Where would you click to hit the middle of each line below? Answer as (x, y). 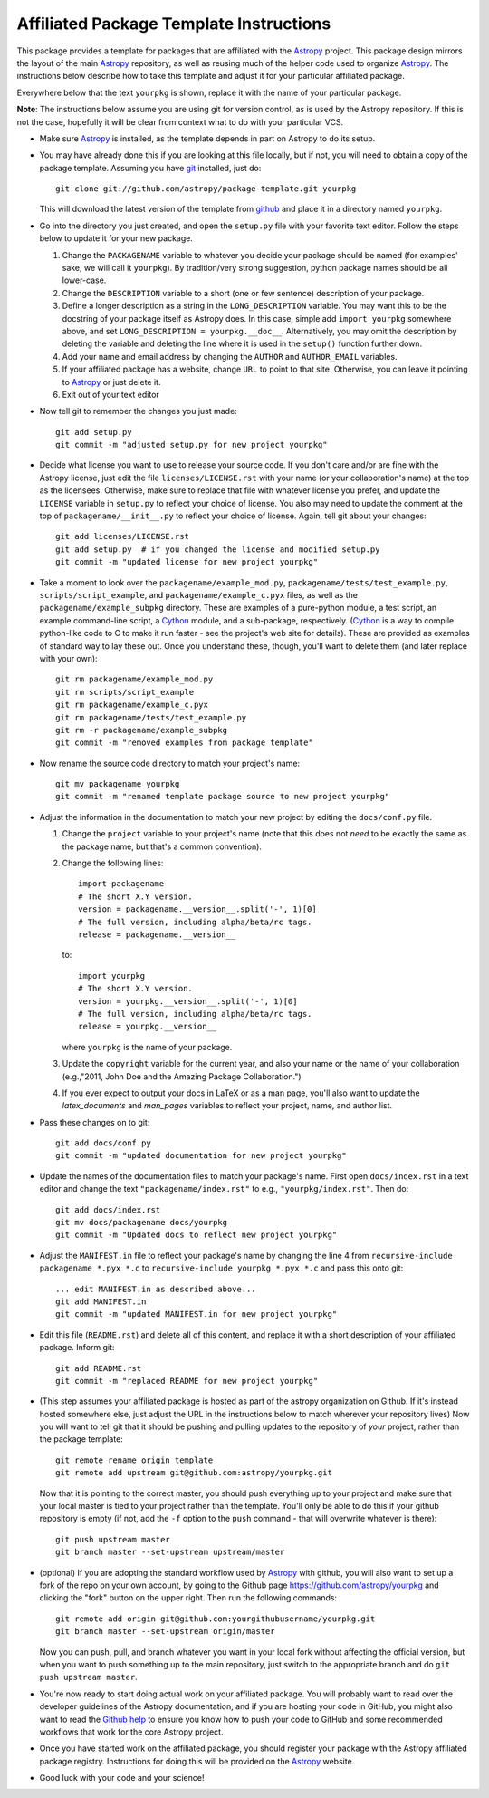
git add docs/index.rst (108, 1209)
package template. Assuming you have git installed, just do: (150, 168)
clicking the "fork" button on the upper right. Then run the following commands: (188, 1598)
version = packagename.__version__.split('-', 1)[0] (197, 909)
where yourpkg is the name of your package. (147, 1047)
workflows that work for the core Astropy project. (131, 1732)
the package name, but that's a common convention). (162, 846)
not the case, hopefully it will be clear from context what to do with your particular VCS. (180, 121)
